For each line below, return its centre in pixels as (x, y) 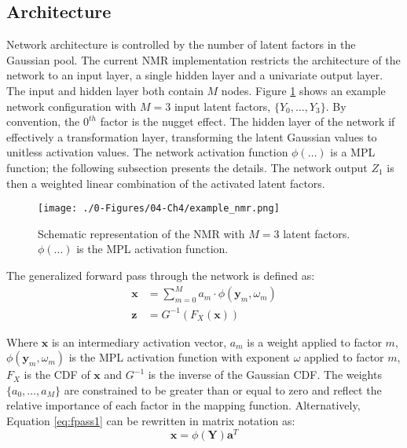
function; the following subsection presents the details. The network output (187, 167)
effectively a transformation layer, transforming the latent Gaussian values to (192, 136)
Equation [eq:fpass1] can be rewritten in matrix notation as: (151, 421)
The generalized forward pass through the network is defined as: (161, 275)
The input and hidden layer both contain (105, 90)
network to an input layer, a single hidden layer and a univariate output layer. (195, 75)
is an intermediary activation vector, (139, 342)
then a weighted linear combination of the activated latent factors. (166, 183)
